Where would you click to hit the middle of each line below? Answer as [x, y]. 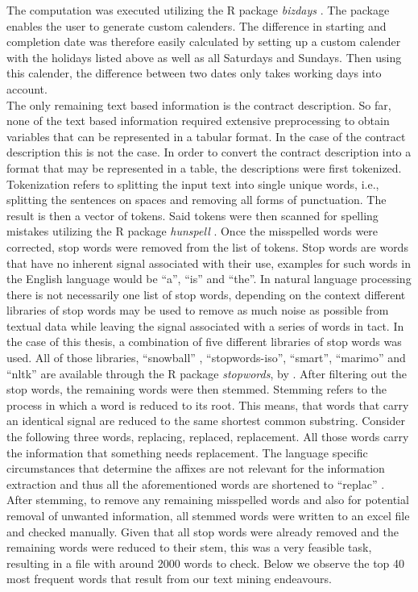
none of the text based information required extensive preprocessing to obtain [198, 121]
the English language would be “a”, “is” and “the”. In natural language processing [209, 279]
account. [27, 88]
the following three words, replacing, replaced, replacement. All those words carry [208, 437]
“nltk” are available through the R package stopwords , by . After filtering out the [207, 373]
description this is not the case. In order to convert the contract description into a [209, 152]
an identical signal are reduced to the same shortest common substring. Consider [206, 421]
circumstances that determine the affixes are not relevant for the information [196, 468]
